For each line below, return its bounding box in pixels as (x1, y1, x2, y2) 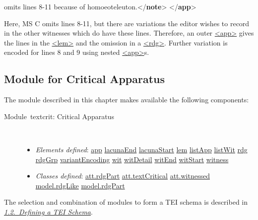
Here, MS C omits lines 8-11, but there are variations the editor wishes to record (4, 18, 250, 28)
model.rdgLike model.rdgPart (35, 180, 125, 190)
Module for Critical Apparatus (4, 71, 165, 87)
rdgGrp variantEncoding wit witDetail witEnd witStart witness (35, 154, 229, 164)
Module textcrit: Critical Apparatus (4, 111, 114, 121)
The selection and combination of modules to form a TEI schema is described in (4, 197, 248, 207)
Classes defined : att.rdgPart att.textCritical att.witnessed (35, 171, 210, 181)
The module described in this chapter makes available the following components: (4, 94, 249, 105)
